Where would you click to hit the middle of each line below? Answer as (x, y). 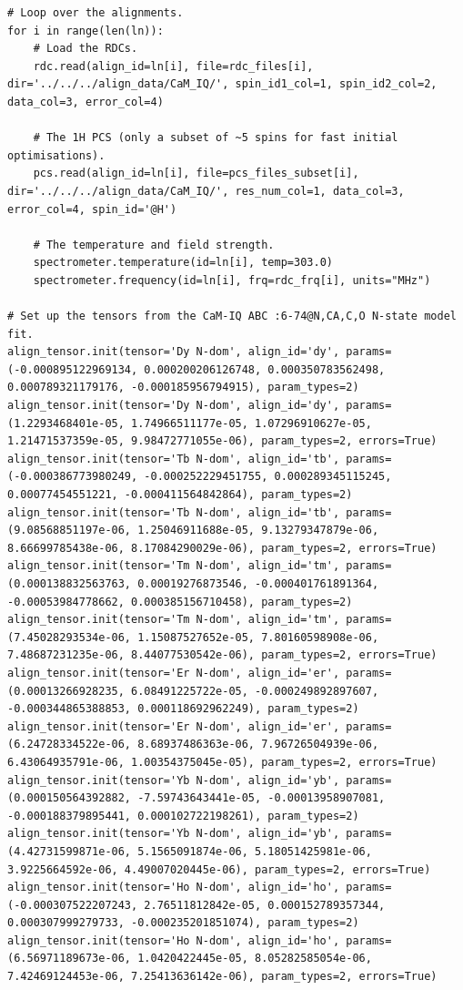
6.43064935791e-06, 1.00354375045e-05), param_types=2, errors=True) (222, 762)
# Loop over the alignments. (96, 13)
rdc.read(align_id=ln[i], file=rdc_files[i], (173, 66)
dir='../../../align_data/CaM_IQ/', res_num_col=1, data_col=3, (206, 191)
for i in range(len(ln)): (86, 31)
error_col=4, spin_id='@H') (92, 209)
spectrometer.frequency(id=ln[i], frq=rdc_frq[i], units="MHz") (232, 280)
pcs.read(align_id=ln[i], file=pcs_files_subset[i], (196, 174)
